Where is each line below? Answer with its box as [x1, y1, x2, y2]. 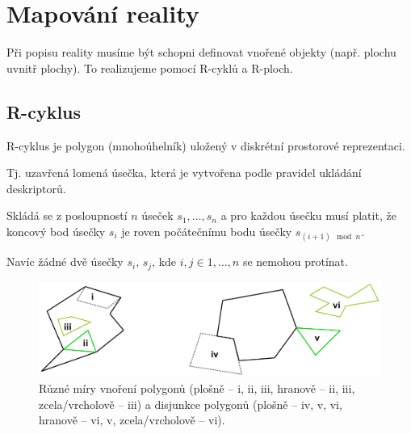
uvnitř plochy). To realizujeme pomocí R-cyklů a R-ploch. [6, 59, 293, 76]
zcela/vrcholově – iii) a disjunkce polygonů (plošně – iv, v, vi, [39, 395, 342, 412]
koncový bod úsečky [6, 222, 106, 239]
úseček [141, 207, 174, 224]
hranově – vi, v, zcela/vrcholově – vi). [39, 411, 225, 428]
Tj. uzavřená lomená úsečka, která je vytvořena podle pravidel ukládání [6, 164, 362, 181]
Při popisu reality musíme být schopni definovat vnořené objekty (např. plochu [6, 44, 396, 61]
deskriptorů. [6, 179, 66, 196]
